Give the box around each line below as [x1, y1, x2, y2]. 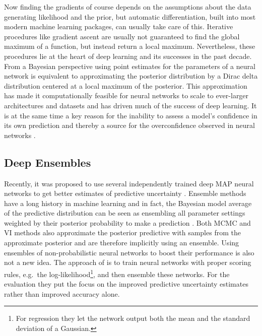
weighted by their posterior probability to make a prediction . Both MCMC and [4, 217, 251, 228]
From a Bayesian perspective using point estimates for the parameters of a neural [4, 60, 255, 71]
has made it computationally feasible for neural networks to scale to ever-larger [4, 90, 249, 101]
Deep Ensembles [4, 154, 91, 170]
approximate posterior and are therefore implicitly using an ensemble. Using [4, 237, 239, 248]
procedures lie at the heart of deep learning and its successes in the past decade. [4, 50, 252, 61]
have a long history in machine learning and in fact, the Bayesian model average [4, 197, 252, 208]
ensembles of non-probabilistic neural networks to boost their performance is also [4, 247, 254, 257]
